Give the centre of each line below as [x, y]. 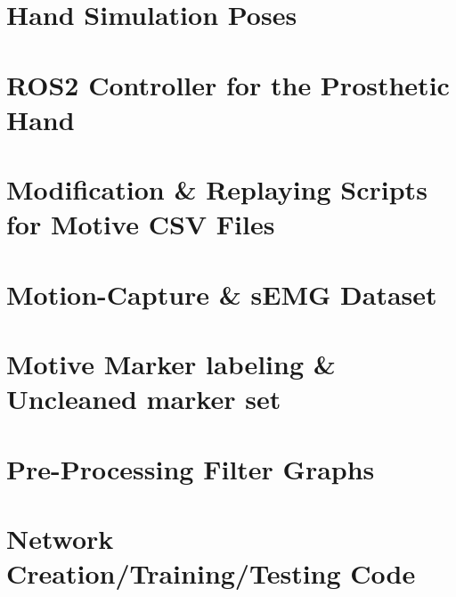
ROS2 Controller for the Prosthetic [228, 84]
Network [60, 538]
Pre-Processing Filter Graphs [191, 468]
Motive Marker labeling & [171, 364]
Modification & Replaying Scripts [217, 189]
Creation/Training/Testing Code [211, 573]
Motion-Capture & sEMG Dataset [222, 294]
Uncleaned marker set [144, 399]
